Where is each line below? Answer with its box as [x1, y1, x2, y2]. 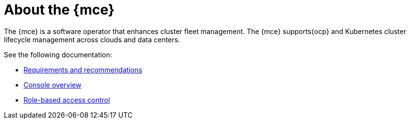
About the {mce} [4, 1, 115, 18]
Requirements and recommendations [23, 65, 142, 74]
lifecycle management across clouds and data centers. [4, 35, 180, 44]
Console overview [23, 80, 82, 89]
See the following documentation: [4, 50, 113, 59]
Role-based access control [23, 95, 110, 104]
